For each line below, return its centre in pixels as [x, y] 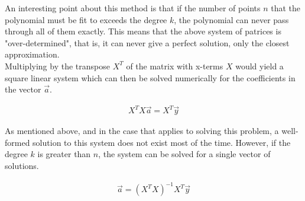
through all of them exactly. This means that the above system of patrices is [143, 31]
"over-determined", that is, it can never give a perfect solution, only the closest [147, 42]
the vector [23, 89]
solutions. [22, 166]
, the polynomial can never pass [231, 19]
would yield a [259, 66]
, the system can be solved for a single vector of [184, 154]
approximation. [32, 54]
